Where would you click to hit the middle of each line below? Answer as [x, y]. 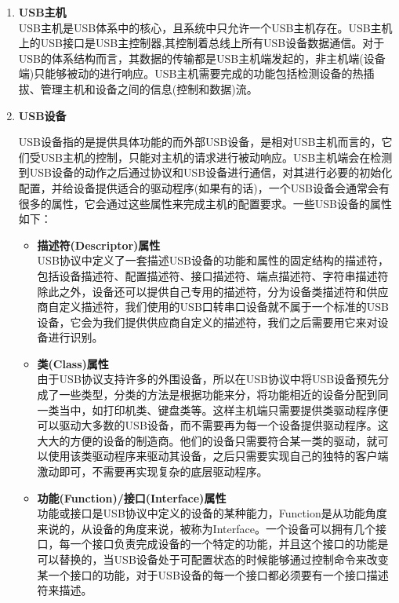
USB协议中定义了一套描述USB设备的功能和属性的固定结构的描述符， [213, 260]
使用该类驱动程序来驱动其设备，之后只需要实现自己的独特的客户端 [218, 456]
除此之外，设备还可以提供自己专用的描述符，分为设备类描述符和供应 [213, 291]
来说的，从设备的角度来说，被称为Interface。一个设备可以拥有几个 [206, 528]
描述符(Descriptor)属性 [99, 245]
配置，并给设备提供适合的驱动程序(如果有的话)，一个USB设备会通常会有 [204, 187]
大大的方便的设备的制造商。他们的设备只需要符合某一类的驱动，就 [207, 440]
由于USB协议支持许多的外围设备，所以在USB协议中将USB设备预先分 [213, 379]
